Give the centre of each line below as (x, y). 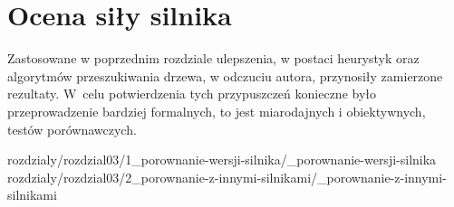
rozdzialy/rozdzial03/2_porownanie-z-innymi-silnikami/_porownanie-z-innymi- (227, 177)
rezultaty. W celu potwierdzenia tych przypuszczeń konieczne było (192, 94)
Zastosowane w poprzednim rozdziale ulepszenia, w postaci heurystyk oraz (213, 58)
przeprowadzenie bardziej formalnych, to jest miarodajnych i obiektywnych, (217, 111)
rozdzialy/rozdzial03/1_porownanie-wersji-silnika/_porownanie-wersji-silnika (222, 160)
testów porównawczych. (72, 129)
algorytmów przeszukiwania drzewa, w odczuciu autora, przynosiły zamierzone (225, 75)
